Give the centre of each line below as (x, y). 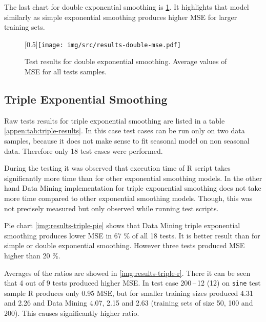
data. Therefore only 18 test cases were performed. (84, 150)
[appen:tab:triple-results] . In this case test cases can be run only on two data (125, 130)
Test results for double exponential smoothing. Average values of (126, 61)
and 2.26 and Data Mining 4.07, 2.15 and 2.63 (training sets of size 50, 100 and (129, 303)
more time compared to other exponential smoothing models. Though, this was (128, 198)
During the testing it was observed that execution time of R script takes (117, 168)
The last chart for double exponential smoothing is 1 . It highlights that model (127, 7)
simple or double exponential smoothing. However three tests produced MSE (125, 245)
